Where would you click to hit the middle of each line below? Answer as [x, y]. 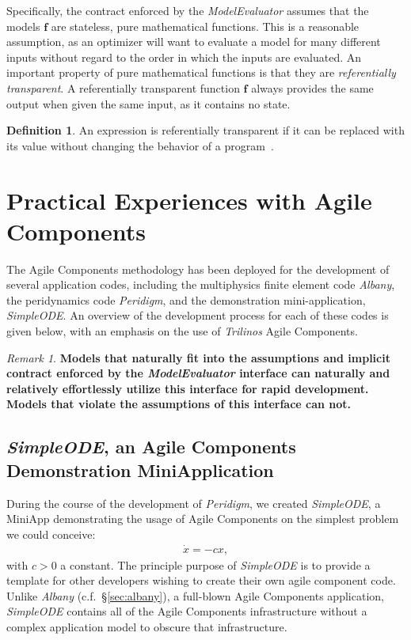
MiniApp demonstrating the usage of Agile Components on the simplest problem [203, 519]
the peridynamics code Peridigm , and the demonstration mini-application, [186, 299]
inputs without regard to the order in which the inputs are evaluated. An [184, 57]
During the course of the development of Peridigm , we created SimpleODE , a [194, 503]
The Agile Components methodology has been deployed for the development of [198, 269]
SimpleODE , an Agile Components [151, 447]
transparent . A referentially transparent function [123, 87]
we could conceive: [51, 534]
